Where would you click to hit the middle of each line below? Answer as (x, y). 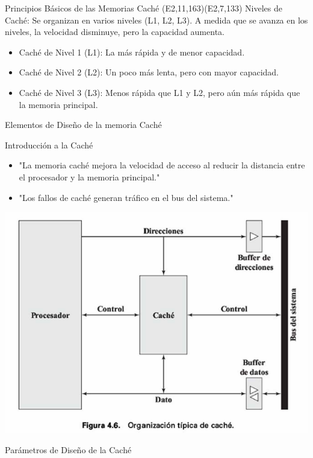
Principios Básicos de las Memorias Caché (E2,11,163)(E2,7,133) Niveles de (144, 8)
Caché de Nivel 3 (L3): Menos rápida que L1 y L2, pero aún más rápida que (160, 92)
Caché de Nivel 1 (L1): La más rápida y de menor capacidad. (132, 52)
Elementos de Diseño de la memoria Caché (83, 125)
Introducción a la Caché (49, 145)
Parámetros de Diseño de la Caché (68, 449)
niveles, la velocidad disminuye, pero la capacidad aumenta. (115, 32)
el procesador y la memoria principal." (89, 177)
